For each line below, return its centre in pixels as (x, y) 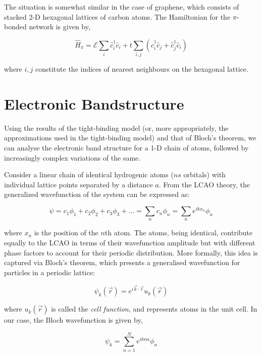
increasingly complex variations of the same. (72, 157)
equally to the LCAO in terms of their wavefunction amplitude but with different (130, 243)
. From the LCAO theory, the (204, 184)
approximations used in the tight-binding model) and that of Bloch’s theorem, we (130, 138)
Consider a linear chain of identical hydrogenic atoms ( (89, 174)
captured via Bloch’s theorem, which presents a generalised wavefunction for (122, 262)
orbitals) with (204, 174)
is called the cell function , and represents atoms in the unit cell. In (154, 309)
